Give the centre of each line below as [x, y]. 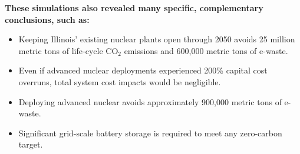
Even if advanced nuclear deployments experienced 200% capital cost [143, 70]
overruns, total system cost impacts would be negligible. [120, 81]
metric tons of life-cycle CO [68, 50]
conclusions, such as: [47, 19]
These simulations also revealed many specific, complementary [134, 8]
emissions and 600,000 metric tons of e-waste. [206, 50]
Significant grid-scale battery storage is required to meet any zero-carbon [150, 133]
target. [31, 144]
